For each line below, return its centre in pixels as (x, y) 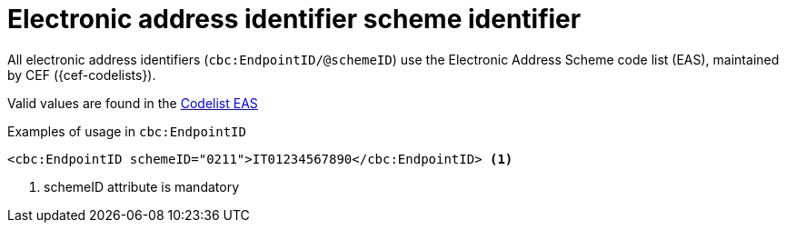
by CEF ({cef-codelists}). (82, 75)
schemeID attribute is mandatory (142, 186)
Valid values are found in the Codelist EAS (133, 103)
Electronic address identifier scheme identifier (294, 19)
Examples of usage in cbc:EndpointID (127, 131)
